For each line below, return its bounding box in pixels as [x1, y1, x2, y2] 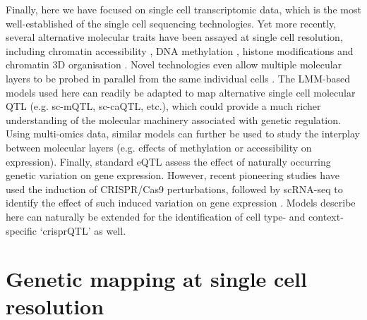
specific [6, 223, 37, 238]
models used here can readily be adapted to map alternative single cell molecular [6, 85, 356, 99]
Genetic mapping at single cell [6, 264, 307, 293]
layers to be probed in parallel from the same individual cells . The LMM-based [6, 70, 350, 85]
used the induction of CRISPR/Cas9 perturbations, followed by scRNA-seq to [6, 181, 343, 196]
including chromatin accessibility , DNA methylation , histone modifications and [6, 43, 354, 58]
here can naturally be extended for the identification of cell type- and [6, 209, 306, 223]
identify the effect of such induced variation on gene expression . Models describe [6, 195, 356, 210]
